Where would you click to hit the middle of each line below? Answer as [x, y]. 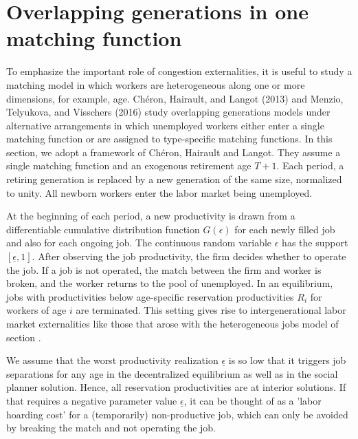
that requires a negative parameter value [92, 400]
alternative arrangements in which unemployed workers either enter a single [165, 125]
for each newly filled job [285, 229]
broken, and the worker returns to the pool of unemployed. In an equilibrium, [170, 283]
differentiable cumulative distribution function [103, 229]
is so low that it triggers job [287, 360]
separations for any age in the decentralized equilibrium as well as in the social [172, 373]
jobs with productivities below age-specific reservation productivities [150, 296]
